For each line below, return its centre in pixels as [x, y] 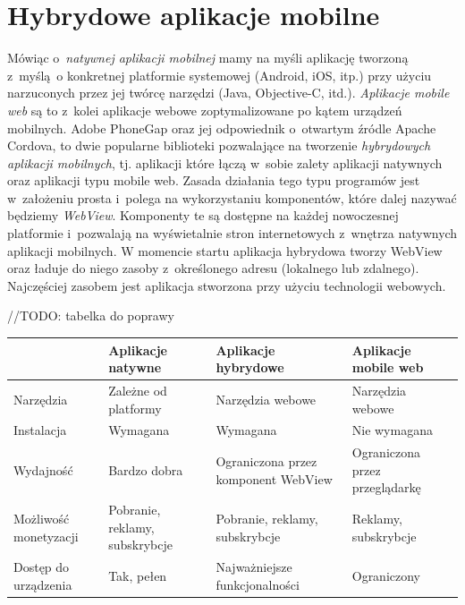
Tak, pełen [138, 576]
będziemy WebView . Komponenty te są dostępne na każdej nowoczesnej [203, 215]
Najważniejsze [254, 567]
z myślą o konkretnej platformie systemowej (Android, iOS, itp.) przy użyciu [220, 75]
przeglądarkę [386, 487]
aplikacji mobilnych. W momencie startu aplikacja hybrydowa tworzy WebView [225, 250]
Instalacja [40, 430]
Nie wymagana [392, 430]
